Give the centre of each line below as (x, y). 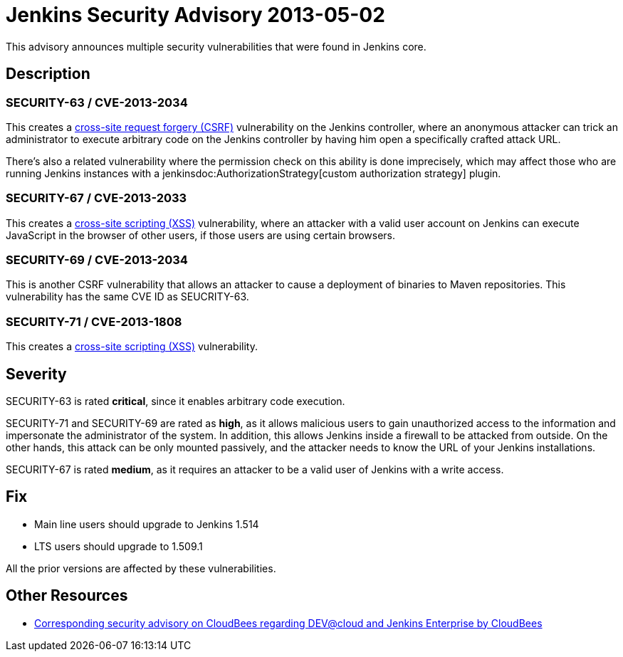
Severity (36, 374)
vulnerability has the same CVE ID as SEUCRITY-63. (127, 297)
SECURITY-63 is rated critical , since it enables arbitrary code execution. (176, 401)
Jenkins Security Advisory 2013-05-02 (195, 15)
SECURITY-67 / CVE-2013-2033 (96, 198)
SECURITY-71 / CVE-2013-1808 (94, 321)
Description (48, 74)
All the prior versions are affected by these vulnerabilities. (141, 568)
